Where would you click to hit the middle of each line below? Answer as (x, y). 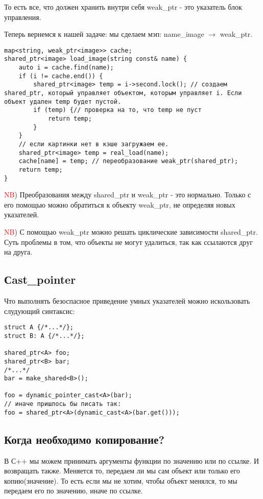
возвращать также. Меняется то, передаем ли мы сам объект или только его (122, 471)
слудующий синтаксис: (40, 311)
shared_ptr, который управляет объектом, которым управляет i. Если (123, 93)
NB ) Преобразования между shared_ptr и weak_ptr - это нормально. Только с (128, 195)
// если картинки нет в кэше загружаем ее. (94, 144)
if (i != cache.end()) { (61, 76)
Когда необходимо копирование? (84, 439)
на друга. (18, 252)
